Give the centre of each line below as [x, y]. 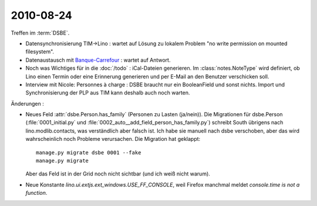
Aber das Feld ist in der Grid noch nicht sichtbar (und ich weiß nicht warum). [118, 174]
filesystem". [40, 52]
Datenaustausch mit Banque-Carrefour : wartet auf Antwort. [98, 60]
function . [36, 193]
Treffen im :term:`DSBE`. [40, 33]
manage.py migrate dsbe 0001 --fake [89, 152]
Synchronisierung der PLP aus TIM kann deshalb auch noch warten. [108, 93]
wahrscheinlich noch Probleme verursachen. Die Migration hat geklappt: [113, 139]
